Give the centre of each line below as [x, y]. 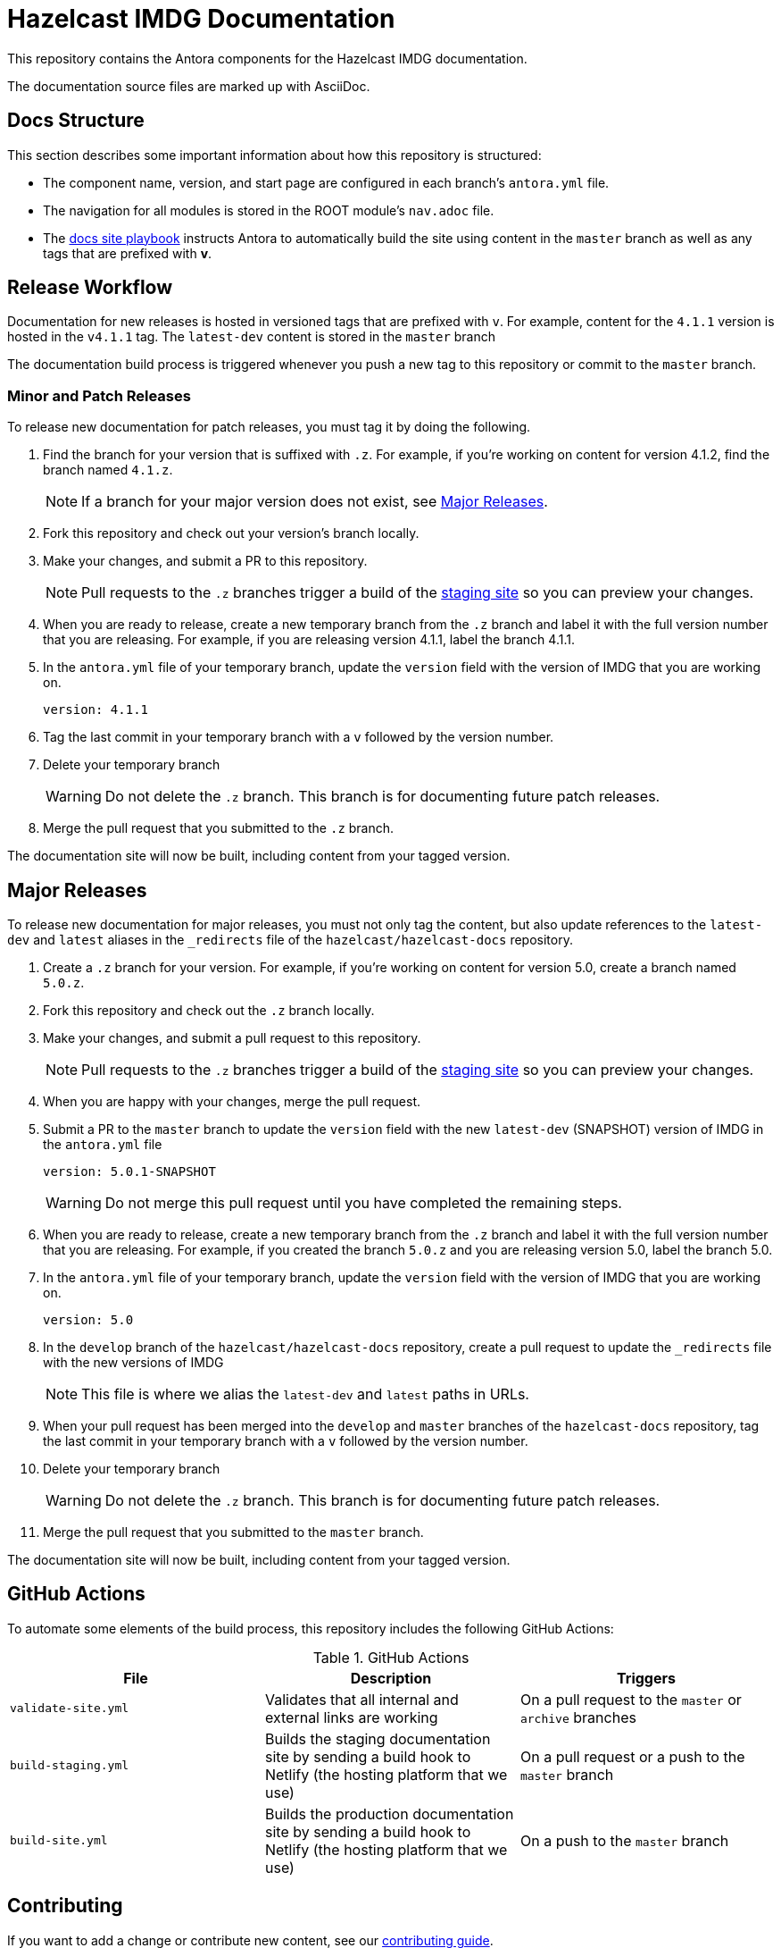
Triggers [646, 1678]
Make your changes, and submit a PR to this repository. [205, 561]
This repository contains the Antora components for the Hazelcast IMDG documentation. [267, 58]
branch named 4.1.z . [108, 470]
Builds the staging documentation [378, 1738]
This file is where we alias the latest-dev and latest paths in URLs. [305, 1394]
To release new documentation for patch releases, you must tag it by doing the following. [269, 427]
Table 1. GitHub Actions [391, 1657]
